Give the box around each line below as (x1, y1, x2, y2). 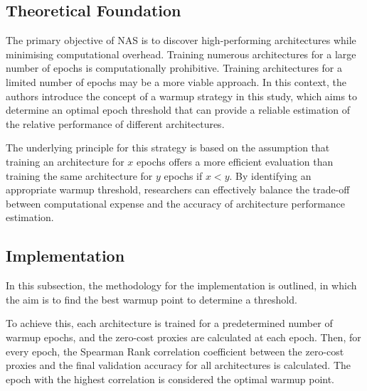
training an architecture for (6, 154, 124, 168)
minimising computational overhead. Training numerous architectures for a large (6, 46, 356, 61)
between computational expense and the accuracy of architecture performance (6, 195, 346, 210)
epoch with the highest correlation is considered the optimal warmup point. (6, 371, 335, 386)
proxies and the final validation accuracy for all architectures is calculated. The (6, 358, 351, 373)
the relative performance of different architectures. (6, 116, 225, 131)
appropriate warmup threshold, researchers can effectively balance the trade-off (6, 182, 350, 197)
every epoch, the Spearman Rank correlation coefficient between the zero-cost (6, 343, 344, 358)
